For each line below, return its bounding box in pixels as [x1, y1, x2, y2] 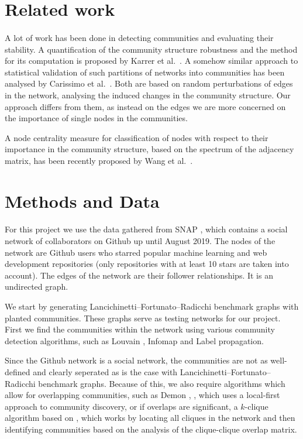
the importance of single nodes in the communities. [5, 112, 188, 124]
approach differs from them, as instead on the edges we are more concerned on [5, 100, 286, 112]
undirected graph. [5, 280, 68, 293]
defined [5, 366, 30, 378]
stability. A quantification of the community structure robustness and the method [5, 43, 298, 55]
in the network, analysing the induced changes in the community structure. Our [5, 88, 291, 101]
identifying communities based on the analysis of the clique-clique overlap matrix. [5, 423, 297, 435]
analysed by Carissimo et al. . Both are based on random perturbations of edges [5, 77, 293, 90]
